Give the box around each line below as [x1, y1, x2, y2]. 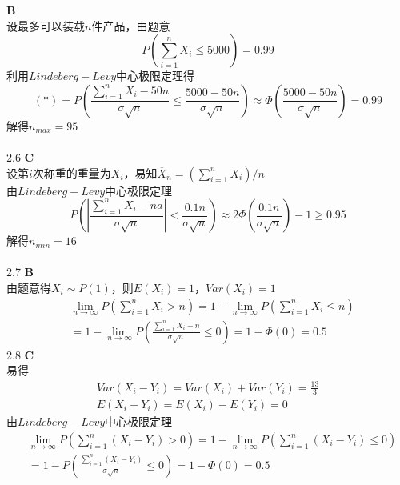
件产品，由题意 [91, 17, 170, 34]
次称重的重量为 [32, 164, 111, 181]
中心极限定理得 [116, 67, 195, 84]
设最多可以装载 [6, 17, 85, 34]
